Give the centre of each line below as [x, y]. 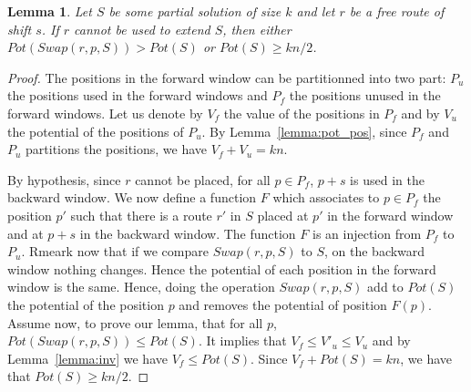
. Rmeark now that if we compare [115, 251]
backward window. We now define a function [132, 197]
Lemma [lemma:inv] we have [87, 358]
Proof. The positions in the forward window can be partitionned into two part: [227, 77]
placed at [283, 215]
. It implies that [242, 340]
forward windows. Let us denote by [105, 113]
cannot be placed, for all [203, 179]
